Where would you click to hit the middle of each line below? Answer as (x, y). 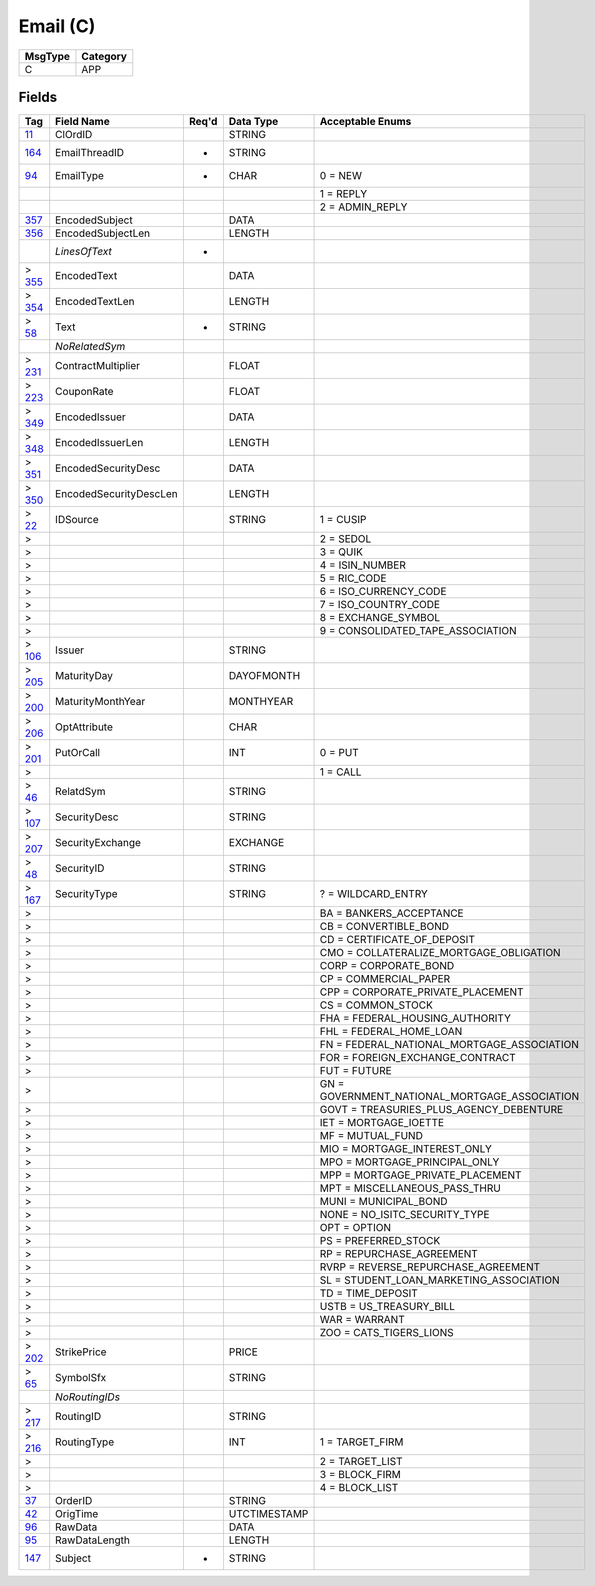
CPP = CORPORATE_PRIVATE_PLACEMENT (421, 992)
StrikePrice (81, 1352)
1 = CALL (340, 772)
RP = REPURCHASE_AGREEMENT (399, 1254)
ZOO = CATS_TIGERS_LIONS (386, 1333)
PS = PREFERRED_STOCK (380, 1241)
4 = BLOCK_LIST (359, 1488)
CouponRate (84, 392)
